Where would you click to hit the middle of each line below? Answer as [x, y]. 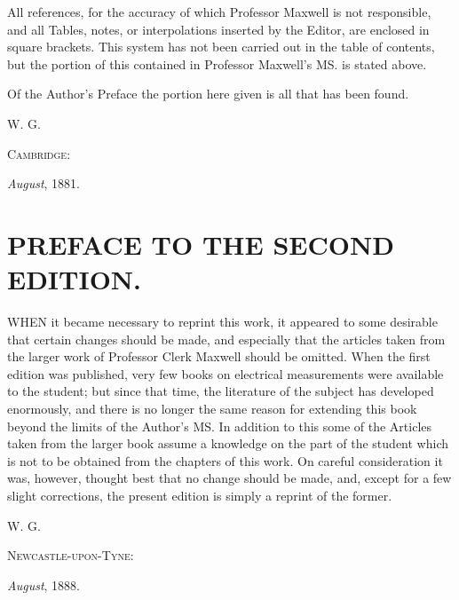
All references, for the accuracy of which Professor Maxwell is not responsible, [219, 12]
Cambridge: [39, 153]
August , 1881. [44, 183]
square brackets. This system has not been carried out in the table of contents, [221, 47]
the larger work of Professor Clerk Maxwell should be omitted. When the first [219, 356]
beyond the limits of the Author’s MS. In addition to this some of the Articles [220, 426]
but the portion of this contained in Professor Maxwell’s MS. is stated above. [217, 63]
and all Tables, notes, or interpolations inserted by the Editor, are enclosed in [218, 29]
